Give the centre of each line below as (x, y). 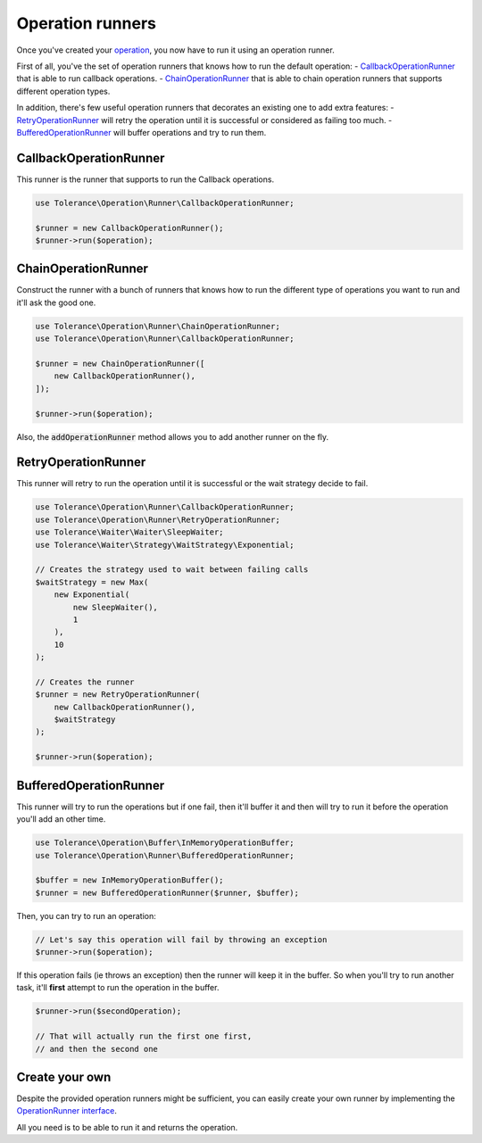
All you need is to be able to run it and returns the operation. (127, 1127)
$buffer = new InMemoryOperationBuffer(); (129, 880)
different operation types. (63, 91)
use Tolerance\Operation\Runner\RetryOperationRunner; (158, 519)
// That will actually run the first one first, (144, 1036)
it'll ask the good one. (56, 302)
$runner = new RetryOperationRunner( (118, 695)
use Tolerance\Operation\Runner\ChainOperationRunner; (158, 326)
